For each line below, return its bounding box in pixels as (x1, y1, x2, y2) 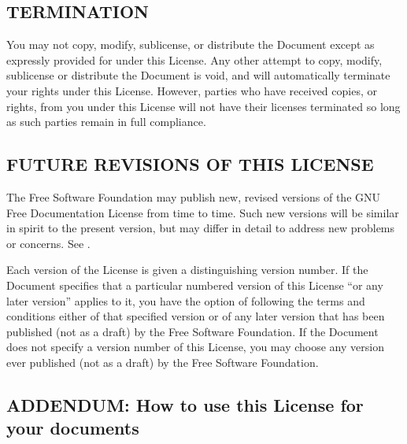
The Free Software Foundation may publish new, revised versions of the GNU (6, 188, 381, 205)
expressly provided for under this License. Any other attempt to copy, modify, (6, 51, 383, 68)
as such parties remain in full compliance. (6, 113, 206, 130)
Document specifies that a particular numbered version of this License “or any (6, 276, 383, 293)
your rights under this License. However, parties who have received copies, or (6, 82, 377, 98)
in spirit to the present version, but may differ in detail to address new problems (6, 220, 395, 236)
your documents (6, 416, 139, 440)
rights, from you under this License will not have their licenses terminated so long (6, 98, 401, 114)
